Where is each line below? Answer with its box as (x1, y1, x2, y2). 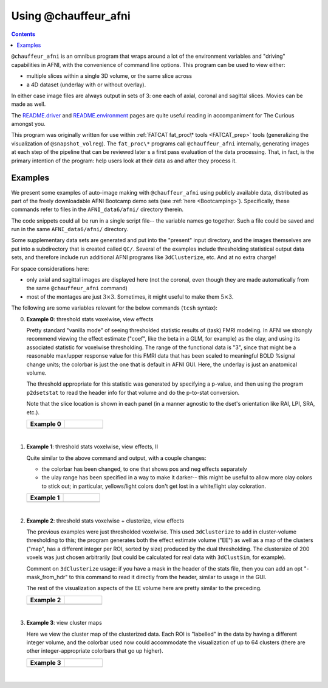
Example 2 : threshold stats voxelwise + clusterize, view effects (26, 517, 185, 524)
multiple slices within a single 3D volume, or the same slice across (26, 72, 193, 80)
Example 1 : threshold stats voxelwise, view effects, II (26, 443, 159, 450)
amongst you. (11, 120, 46, 128)
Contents (11, 30, 36, 38)
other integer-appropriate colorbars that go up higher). (26, 647, 163, 655)
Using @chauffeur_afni (11, 9, 131, 23)
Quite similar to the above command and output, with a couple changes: (26, 454, 207, 462)
